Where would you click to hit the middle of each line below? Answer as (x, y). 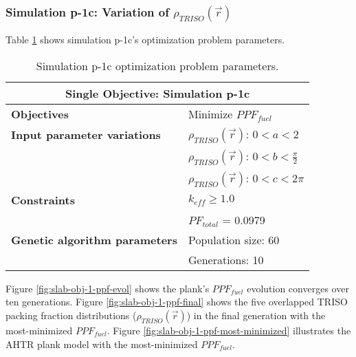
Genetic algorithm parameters (94, 239)
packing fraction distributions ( (71, 315)
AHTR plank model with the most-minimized (102, 344)
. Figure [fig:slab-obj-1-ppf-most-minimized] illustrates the (229, 330)
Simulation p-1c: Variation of (87, 11)
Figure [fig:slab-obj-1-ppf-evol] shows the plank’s (108, 288)
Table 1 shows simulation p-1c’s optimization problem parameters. (145, 40)
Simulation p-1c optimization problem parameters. (157, 65)
